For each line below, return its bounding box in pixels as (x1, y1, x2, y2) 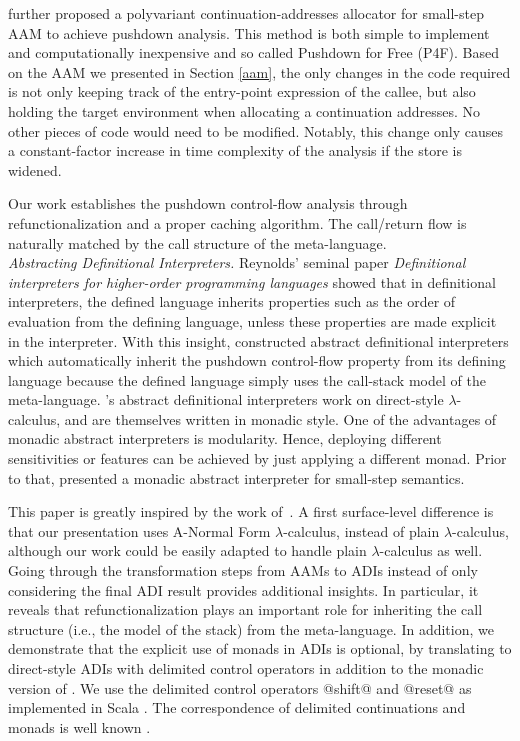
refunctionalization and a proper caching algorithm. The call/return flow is (8, 212, 467, 233)
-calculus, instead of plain (283, 520, 440, 541)
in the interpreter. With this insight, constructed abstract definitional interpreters (8, 330, 509, 351)
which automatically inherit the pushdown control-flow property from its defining (8, 350, 506, 371)
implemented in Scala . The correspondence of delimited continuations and (8, 697, 466, 718)
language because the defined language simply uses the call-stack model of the (8, 369, 486, 390)
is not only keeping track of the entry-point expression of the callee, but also (8, 81, 476, 102)
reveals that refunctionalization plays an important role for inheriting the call (8, 599, 483, 620)
